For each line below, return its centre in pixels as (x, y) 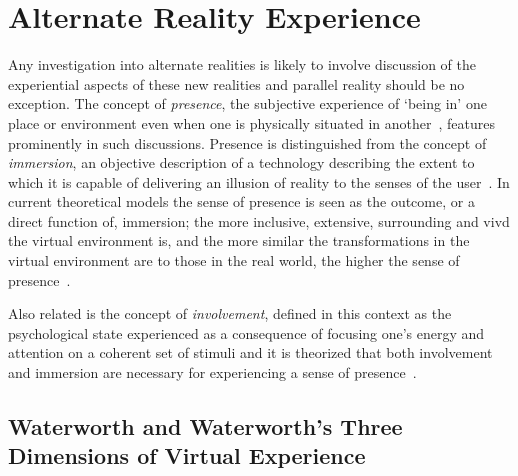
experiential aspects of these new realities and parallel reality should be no (236, 83)
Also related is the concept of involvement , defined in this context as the (230, 313)
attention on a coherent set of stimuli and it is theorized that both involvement (250, 352)
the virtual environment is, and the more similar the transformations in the (239, 240)
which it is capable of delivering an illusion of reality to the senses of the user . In (259, 181)
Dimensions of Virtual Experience (187, 455)
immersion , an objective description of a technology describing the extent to (241, 162)
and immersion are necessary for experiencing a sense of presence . (212, 372)
